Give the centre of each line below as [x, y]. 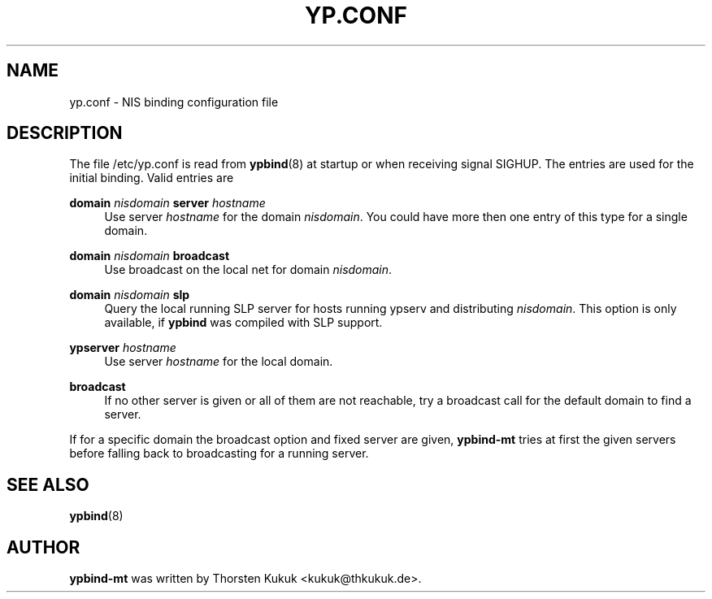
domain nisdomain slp [130, 295]
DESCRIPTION [65, 133]
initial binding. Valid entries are [152, 178]
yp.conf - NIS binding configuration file [174, 102]
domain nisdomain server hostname [167, 203]
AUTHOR [43, 547]
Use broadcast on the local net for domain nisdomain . [248, 270]
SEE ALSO [48, 484]
